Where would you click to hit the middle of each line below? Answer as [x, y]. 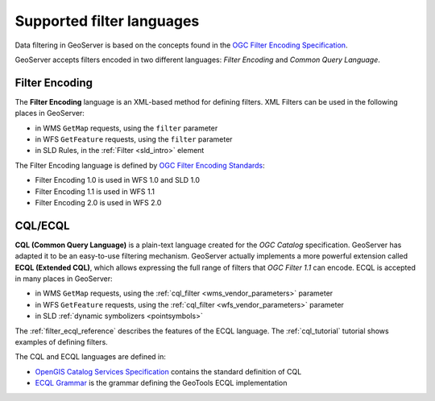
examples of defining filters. [61, 342]
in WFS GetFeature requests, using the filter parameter [134, 139]
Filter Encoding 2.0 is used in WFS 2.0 [98, 202]
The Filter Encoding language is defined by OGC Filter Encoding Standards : [140, 165]
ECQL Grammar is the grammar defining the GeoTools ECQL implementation [161, 383]
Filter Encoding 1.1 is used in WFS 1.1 [95, 191]
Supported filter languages [107, 21]
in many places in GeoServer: [64, 279]
